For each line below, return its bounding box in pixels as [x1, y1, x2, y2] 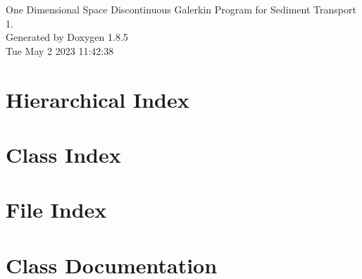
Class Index [6, 139, 121, 168]
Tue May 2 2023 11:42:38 [6, 43, 114, 58]
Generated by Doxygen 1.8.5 [6, 30, 128, 44]
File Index [6, 195, 107, 224]
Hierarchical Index [6, 85, 189, 113]
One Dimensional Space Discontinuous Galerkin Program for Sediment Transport [6, 2, 356, 16]
